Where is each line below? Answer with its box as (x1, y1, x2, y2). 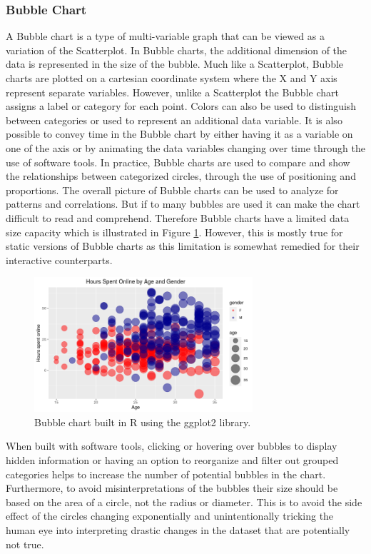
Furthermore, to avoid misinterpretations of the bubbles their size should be (6, 480, 338, 495)
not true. (6, 536, 44, 551)
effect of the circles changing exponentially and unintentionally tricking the (6, 508, 334, 523)
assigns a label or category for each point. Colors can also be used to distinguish (6, 99, 357, 114)
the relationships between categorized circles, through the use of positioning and (6, 168, 356, 183)
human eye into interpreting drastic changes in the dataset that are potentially (6, 523, 350, 538)
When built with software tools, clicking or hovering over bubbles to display (6, 438, 337, 453)
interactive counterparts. (6, 252, 113, 267)
